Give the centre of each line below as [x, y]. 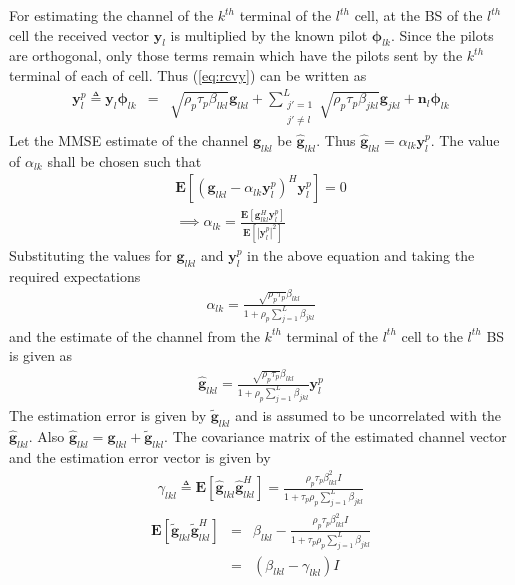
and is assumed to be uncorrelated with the [368, 414]
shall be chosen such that [124, 160]
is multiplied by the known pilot [269, 34]
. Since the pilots [442, 34]
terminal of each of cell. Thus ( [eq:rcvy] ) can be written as [188, 74]
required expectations [75, 275]
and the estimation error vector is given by [140, 456]
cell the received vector [79, 34]
